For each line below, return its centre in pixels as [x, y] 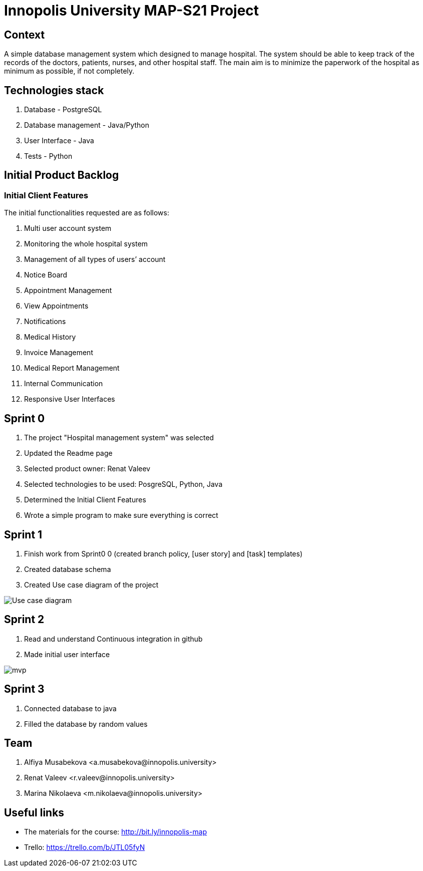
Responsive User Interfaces [70, 399]
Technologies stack [54, 90]
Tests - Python [48, 156]
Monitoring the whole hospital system [86, 244]
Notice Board [46, 275]
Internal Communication [64, 384]
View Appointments [56, 306]
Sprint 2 [24, 620]
